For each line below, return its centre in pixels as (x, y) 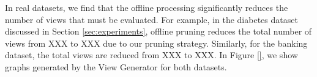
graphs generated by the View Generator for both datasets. (116, 66)
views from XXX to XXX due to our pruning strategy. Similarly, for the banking (156, 43)
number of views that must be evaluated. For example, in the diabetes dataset (151, 19)
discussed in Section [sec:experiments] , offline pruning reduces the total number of (158, 31)
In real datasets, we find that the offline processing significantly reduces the (147, 7)
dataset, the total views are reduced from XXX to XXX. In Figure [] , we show (151, 55)
